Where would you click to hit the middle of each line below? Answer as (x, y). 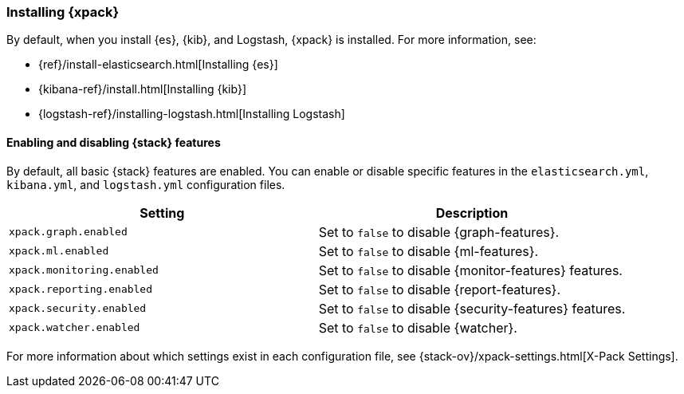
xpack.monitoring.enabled (84, 270)
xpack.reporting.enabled (81, 290)
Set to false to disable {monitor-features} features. (470, 270)
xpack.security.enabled (78, 309)
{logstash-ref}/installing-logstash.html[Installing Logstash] (192, 114)
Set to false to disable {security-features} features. (472, 308)
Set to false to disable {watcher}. (418, 327)
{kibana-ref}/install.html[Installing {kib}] (143, 89)
